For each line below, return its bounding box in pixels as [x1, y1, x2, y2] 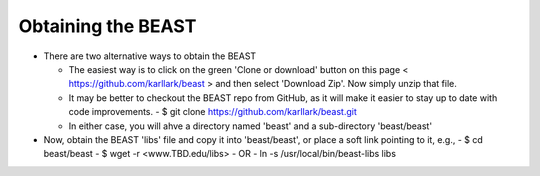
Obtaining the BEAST [18, 15, 197, 37]
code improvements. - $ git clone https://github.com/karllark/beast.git [68, 106, 357, 118]
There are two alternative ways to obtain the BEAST [43, 50, 257, 62]
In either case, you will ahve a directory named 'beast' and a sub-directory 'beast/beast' [68, 120, 433, 132]
